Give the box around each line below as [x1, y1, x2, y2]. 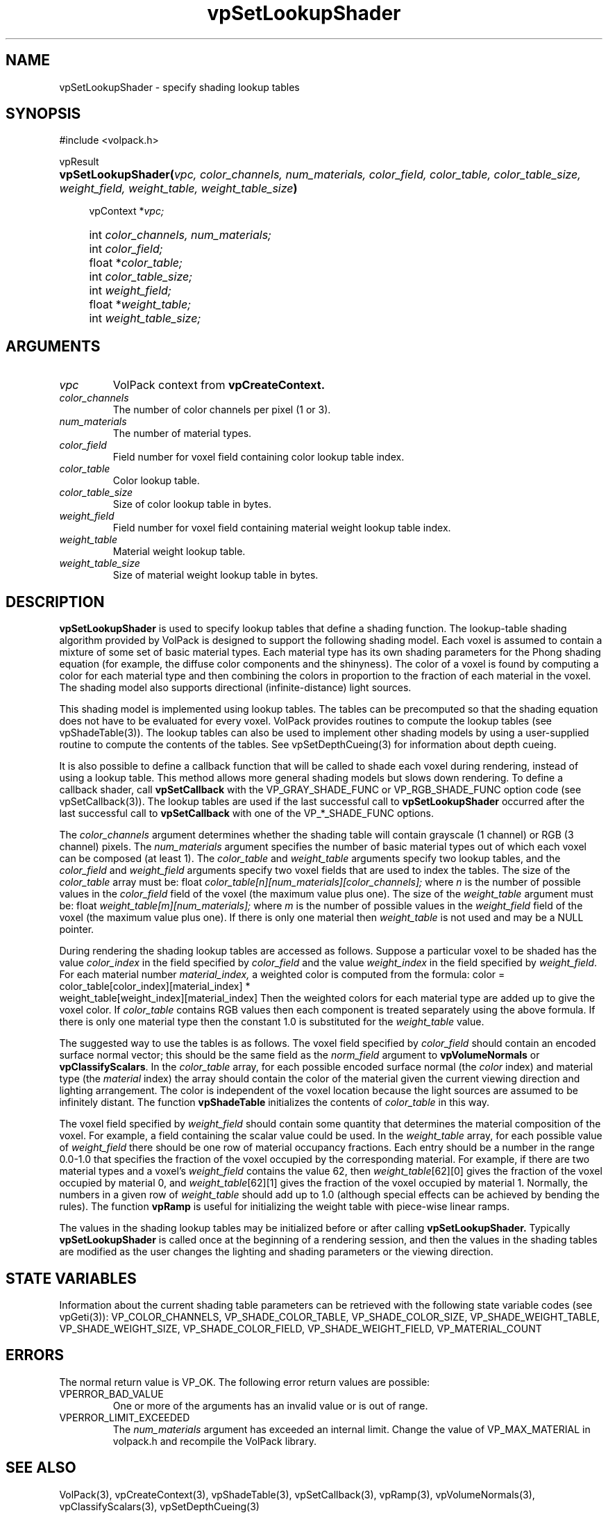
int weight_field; [89, 283, 171, 298]
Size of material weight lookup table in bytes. [112, 569, 319, 581]
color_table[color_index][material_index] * [59, 980, 251, 993]
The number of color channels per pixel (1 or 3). [112, 404, 331, 416]
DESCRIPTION [6, 593, 105, 611]
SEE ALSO [6, 1459, 76, 1477]
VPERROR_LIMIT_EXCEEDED [59, 1411, 190, 1423]
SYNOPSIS [6, 105, 81, 123]
